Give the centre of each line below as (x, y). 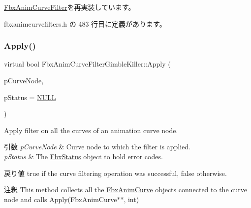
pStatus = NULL (30, 97)
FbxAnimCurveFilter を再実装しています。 (70, 7)
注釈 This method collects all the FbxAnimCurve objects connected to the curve (125, 190)
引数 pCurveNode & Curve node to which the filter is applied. (97, 147)
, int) (131, 199)
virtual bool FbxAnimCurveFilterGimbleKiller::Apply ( (87, 64)
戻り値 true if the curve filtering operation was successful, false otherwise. (115, 173)
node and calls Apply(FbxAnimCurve (61, 199)
